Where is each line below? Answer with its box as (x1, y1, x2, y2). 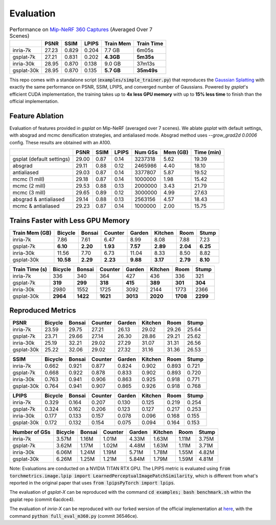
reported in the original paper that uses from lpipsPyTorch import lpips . (9, 479, 175, 486)
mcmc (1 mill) (12, 176, 44, 183)
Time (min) (194, 149, 222, 156)
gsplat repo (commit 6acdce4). (9, 496, 75, 502)
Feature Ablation (9, 112, 64, 120)
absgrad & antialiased (12, 196, 65, 203)
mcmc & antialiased (12, 203, 60, 210)
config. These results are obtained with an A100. (9, 139, 111, 145)
